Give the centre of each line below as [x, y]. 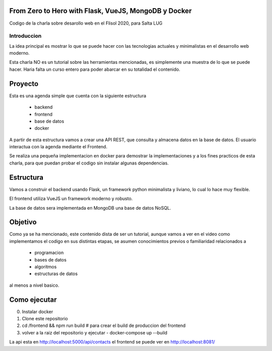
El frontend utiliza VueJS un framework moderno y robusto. [71, 199]
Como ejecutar [33, 299]
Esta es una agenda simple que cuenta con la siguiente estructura [78, 96]
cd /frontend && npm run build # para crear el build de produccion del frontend [104, 326]
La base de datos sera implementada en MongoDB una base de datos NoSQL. [90, 208]
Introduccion [25, 36]
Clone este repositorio [45, 319]
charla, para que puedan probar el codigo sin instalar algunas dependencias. [89, 163]
